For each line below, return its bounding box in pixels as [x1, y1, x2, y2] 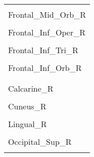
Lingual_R [8, 118, 47, 130]
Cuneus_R [8, 100, 46, 112]
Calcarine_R [8, 83, 54, 94]
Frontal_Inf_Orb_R [8, 62, 82, 73]
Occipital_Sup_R [8, 136, 72, 147]
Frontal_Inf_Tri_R [8, 44, 78, 56]
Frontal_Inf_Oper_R [8, 26, 86, 38]
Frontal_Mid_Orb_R [8, 9, 86, 20]
